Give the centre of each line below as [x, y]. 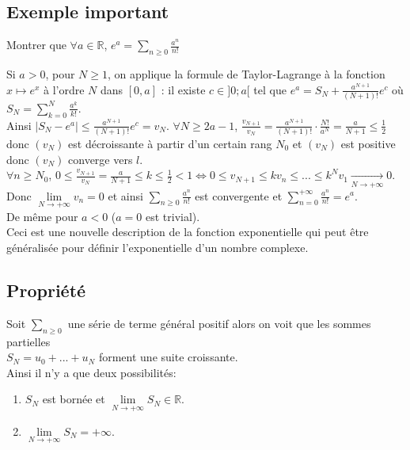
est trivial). [173, 216]
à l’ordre [64, 89]
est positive [368, 144]
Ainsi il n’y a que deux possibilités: [91, 372]
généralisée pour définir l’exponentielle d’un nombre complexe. [158, 247]
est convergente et [239, 195]
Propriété [46, 290]
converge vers [101, 159]
